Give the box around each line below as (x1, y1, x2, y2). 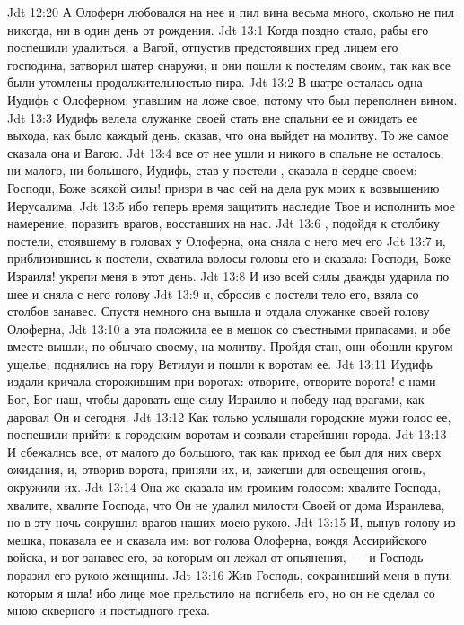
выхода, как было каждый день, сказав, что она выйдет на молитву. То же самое (7, 126, 449, 145)
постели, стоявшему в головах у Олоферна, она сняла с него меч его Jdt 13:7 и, (7, 231, 446, 250)
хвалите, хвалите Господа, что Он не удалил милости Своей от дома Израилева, (7, 495, 445, 514)
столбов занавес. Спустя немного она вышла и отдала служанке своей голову (7, 302, 430, 321)
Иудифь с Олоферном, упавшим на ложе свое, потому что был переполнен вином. (7, 90, 458, 109)
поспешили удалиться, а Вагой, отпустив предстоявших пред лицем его (7, 38, 398, 57)
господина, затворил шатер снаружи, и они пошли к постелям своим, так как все (7, 55, 451, 74)
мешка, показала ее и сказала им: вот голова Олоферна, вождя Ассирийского (7, 530, 427, 549)
